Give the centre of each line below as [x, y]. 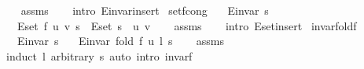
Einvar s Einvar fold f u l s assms [120, 41]
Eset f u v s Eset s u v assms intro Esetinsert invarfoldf [187, 25]
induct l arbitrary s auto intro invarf [99, 55]
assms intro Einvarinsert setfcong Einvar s [145, 10]
